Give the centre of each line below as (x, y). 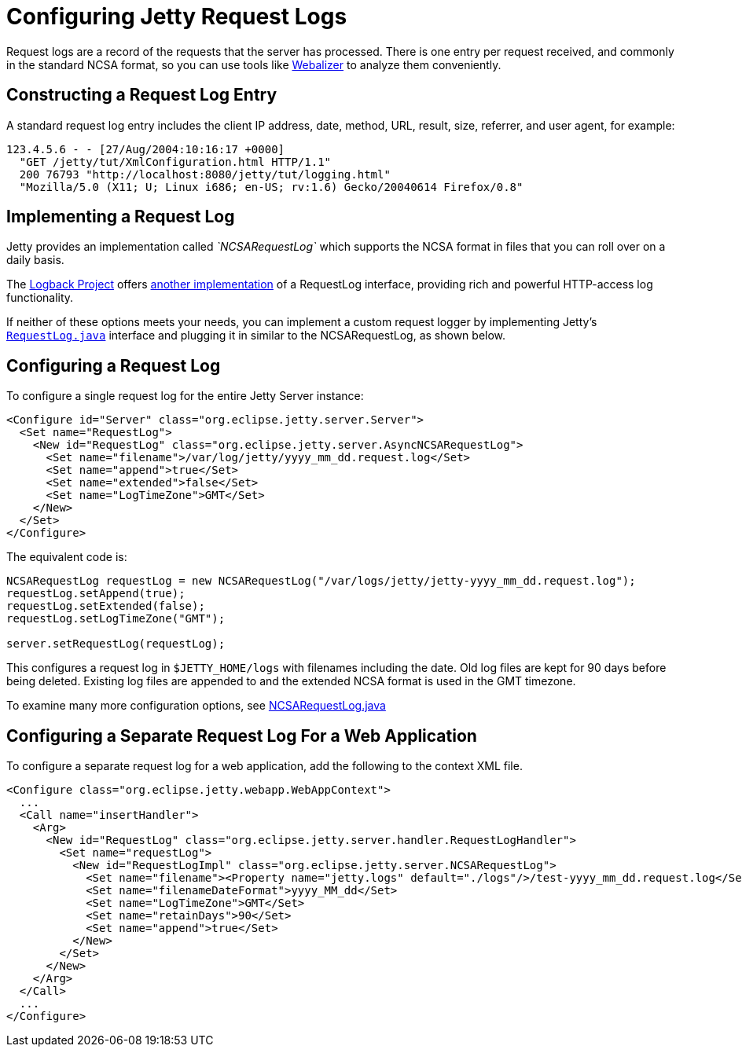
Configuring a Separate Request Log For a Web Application (242, 736)
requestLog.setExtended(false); (106, 606)
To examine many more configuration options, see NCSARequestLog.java (196, 706)
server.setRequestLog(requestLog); (116, 644)
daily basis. (35, 260)
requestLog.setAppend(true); (96, 594)
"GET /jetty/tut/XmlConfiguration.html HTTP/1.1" (175, 161)
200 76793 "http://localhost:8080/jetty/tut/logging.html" (205, 174)
